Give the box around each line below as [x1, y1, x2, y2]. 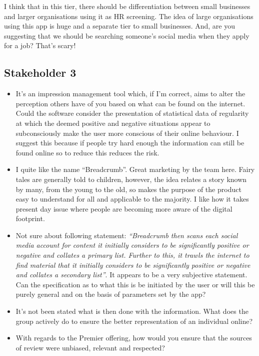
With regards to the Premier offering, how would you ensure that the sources [15, 332, 252, 343]
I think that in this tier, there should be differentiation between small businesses [4, 1, 250, 11]
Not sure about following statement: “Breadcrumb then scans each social [15, 230, 238, 240]
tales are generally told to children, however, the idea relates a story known [15, 173, 247, 184]
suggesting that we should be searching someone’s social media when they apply [4, 30, 249, 41]
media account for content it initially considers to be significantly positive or [15, 240, 249, 250]
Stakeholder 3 [4, 65, 76, 80]
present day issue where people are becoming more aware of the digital [15, 203, 232, 214]
